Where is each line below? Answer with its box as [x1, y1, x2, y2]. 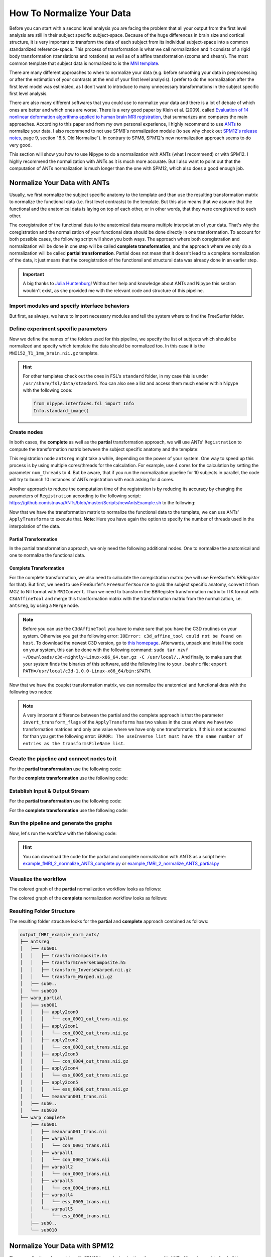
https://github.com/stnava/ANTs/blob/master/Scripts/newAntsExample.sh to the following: [9, 500, 196, 506]
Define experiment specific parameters [9, 325, 107, 332]
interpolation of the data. [9, 523, 60, 529]
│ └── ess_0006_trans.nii [30, 1213, 110, 1219]
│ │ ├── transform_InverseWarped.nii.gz [20, 967, 131, 972]
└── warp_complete [20, 1114, 65, 1120]
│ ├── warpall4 [30, 1192, 73, 1198]
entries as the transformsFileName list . [23, 740, 125, 746]
